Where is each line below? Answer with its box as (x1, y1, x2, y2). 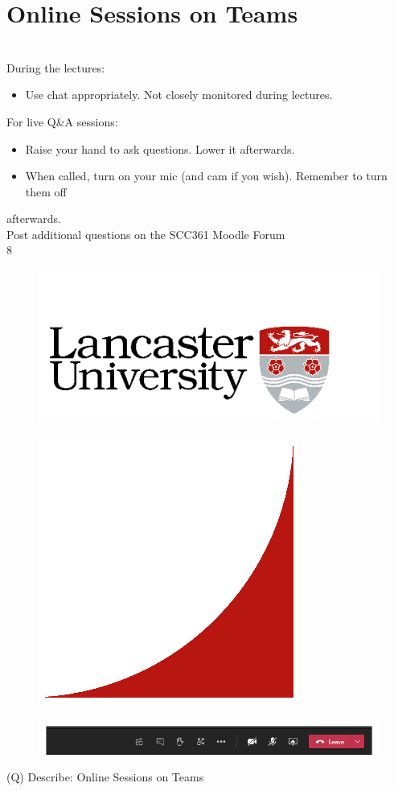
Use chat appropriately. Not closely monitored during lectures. (25, 86, 333, 103)
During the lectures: (6, 59, 105, 76)
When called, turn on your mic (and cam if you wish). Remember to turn (25, 167, 388, 184)
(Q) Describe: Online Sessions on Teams (6, 768, 204, 785)
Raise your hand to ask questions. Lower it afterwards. (25, 140, 295, 157)
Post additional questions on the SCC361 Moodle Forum (6, 225, 285, 242)
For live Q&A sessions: (6, 113, 118, 130)
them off (25, 183, 67, 200)
